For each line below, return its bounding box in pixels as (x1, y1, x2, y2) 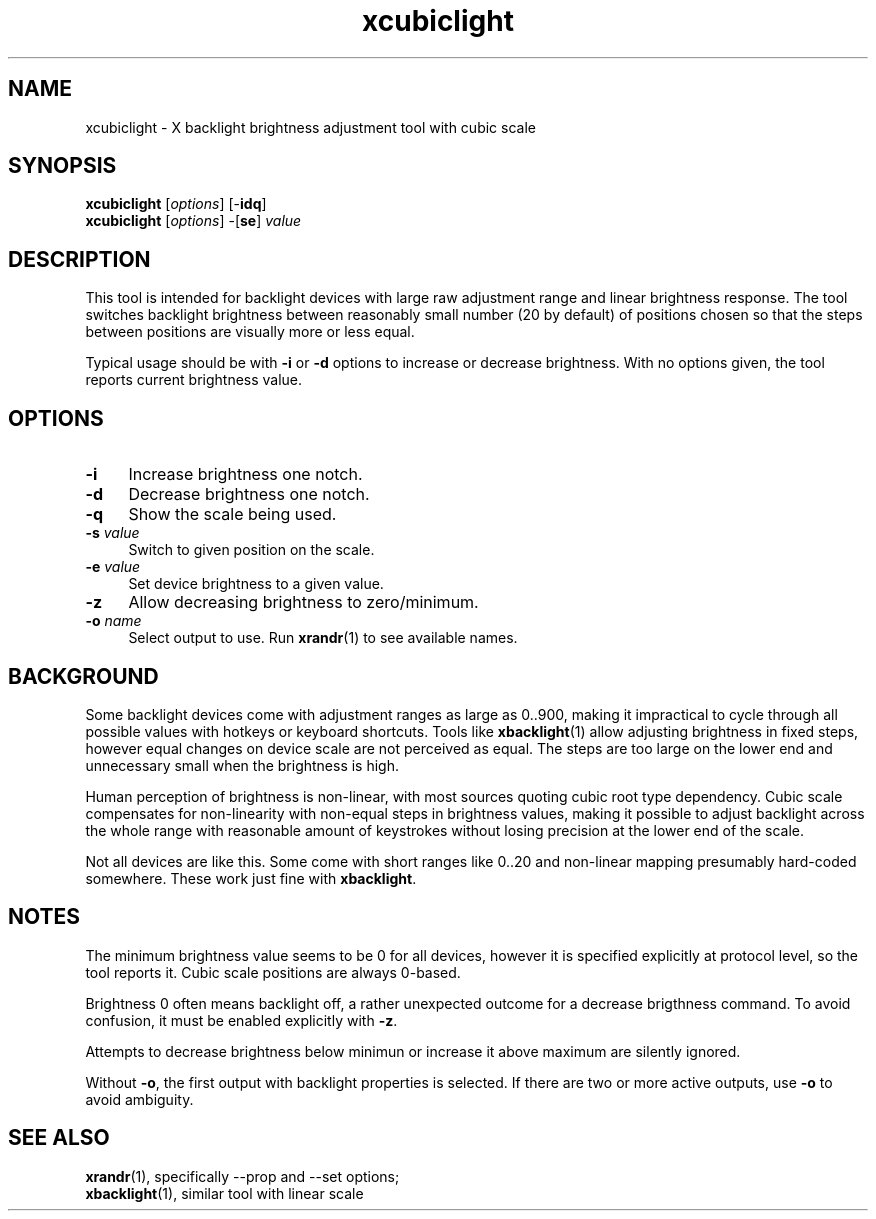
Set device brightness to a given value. (128, 575, 384, 593)
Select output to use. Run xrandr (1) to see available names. (128, 629, 518, 647)
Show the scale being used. (128, 504, 337, 525)
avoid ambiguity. (85, 1090, 194, 1108)
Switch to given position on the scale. (128, 541, 375, 559)
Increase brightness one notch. (128, 464, 363, 485)
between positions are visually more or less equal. (85, 323, 415, 341)
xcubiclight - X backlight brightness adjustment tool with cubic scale (85, 118, 536, 136)
